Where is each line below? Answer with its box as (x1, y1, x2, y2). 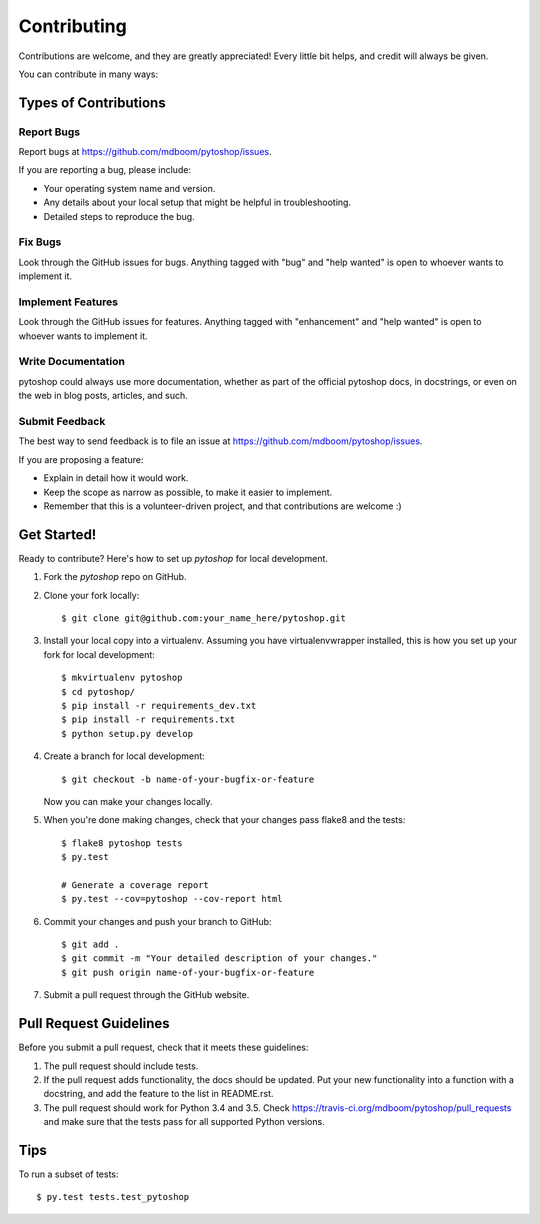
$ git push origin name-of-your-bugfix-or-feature (61, 966, 315, 978)
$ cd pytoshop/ (61, 686, 136, 697)
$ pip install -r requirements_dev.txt (61, 700, 257, 711)
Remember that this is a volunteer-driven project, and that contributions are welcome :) (43, 500, 402, 512)
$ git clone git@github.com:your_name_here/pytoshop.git (61, 613, 347, 624)
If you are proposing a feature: (18, 453, 144, 465)
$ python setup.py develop (61, 728, 194, 739)
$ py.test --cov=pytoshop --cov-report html (61, 893, 284, 905)
